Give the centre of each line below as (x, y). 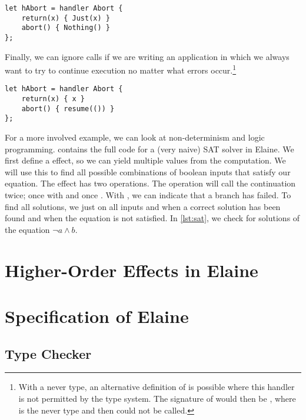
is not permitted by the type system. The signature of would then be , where (157, 398)
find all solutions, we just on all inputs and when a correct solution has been (143, 206)
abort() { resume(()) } (68, 109)
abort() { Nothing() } (66, 28)
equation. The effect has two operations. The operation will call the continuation (150, 183)
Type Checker (48, 353)
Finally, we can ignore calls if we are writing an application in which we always (147, 56)
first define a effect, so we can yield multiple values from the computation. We (145, 160)
